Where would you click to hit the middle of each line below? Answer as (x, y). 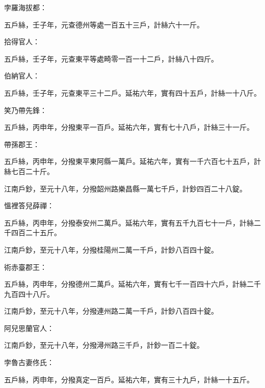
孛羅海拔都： (25, 7)
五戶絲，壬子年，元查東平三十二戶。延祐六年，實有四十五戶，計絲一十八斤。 (132, 92)
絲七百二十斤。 (29, 171)
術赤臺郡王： (25, 267)
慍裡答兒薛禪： (29, 205)
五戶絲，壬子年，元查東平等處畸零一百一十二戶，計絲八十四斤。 (111, 58)
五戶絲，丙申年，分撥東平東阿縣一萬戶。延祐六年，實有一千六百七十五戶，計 (132, 161)
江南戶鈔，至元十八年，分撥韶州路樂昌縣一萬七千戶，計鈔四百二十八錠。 (125, 188)
